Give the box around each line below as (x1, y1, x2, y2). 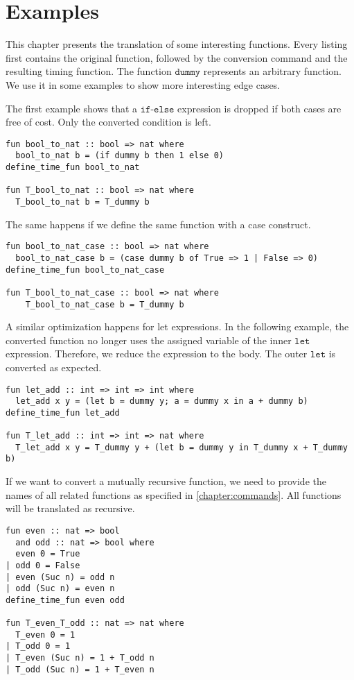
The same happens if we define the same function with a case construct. (6, 216, 311, 231)
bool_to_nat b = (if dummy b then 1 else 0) (15, 151, 224, 161)
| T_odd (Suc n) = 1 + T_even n (6, 664, 154, 674)
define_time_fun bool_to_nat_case (6, 264, 165, 275)
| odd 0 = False (6, 560, 80, 570)
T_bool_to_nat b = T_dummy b (15, 196, 150, 207)
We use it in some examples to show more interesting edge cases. (6, 77, 281, 92)
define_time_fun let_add (6, 407, 120, 418)
